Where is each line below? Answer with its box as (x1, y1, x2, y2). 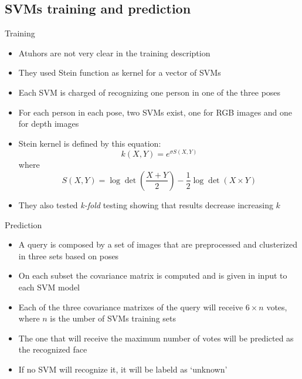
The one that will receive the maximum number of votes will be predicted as (18, 331, 294, 344)
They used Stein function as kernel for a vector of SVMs (18, 66, 221, 79)
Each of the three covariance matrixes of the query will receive (18, 300, 243, 313)
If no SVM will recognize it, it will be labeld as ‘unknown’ (18, 363, 228, 375)
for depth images (18, 117, 79, 130)
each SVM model (18, 280, 80, 293)
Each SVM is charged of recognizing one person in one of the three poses (18, 86, 281, 98)
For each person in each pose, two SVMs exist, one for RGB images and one (18, 106, 293, 118)
